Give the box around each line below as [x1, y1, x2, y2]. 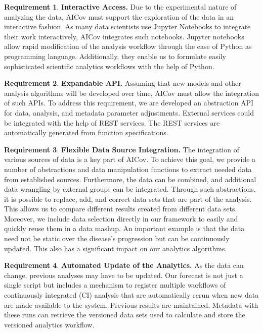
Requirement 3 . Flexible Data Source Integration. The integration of [4, 144, 239, 154]
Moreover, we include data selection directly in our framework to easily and [4, 213, 238, 224]
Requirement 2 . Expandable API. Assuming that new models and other [4, 78, 241, 88]
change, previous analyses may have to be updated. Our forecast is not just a [4, 269, 243, 280]
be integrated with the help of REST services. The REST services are [4, 117, 220, 128]
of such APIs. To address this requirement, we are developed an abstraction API [4, 97, 253, 108]
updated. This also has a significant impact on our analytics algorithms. [4, 243, 227, 253]
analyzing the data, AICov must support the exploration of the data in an [4, 11, 234, 22]
